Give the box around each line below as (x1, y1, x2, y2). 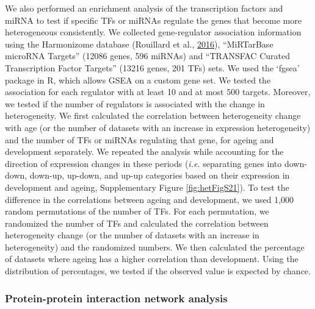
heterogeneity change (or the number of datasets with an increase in (5, 229, 259, 241)
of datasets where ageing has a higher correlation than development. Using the (5, 252, 299, 265)
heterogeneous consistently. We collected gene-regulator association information (5, 26, 302, 38)
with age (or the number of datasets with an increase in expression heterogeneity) (5, 121, 311, 133)
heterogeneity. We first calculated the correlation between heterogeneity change (5, 109, 301, 122)
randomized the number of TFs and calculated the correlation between (5, 216, 269, 229)
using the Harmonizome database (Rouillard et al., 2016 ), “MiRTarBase (5, 37, 273, 50)
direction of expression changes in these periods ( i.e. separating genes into (5, 157, 282, 169)
